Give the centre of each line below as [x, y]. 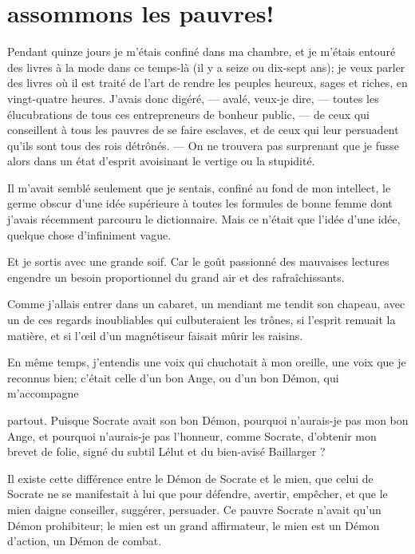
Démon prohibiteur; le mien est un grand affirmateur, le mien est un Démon [194, 525]
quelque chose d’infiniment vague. [89, 234]
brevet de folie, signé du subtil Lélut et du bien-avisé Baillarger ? [166, 451]
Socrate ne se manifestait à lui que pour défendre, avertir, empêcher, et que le [198, 494]
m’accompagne [43, 393]
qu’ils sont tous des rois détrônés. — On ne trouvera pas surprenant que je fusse [203, 145]
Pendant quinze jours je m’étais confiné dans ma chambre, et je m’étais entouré [202, 51]
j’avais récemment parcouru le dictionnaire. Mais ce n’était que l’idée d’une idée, [204, 219]
